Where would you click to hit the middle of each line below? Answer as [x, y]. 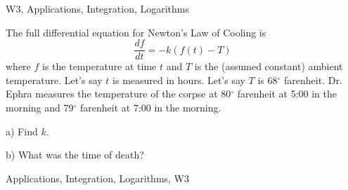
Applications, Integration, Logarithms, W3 [98, 178]
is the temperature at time [99, 66]
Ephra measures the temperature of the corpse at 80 [118, 94]
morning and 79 [40, 108]
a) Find [22, 131]
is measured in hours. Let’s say [179, 80]
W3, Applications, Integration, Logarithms [98, 8]
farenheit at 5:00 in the [287, 94]
